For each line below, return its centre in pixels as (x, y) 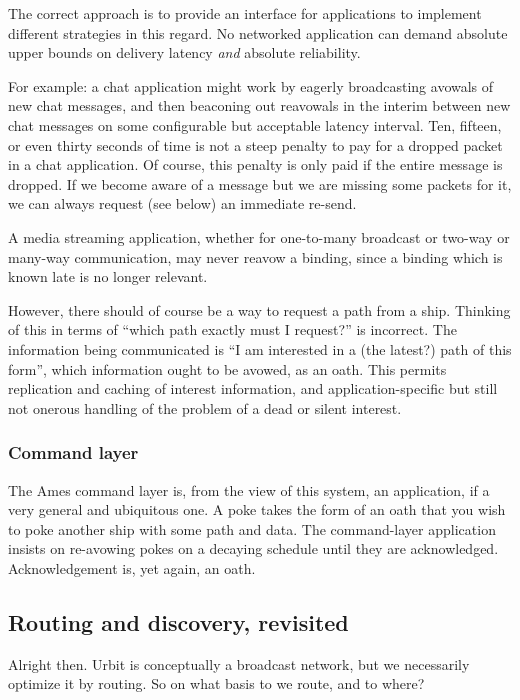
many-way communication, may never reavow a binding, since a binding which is (255, 256)
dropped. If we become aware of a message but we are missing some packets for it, (260, 183)
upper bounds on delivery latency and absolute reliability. (184, 52)
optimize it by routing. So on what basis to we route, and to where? (216, 683)
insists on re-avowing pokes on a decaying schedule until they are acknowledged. (253, 548)
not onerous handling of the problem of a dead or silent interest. (205, 407)
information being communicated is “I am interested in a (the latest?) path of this (260, 348)
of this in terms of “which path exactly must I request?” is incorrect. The (232, 329)
